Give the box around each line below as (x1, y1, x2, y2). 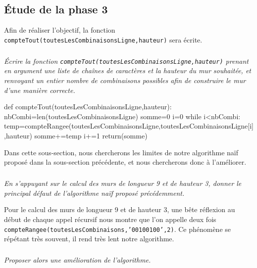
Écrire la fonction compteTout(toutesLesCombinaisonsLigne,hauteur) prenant (4, 55, 249, 66)
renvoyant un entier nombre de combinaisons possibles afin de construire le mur (4, 75, 246, 86)
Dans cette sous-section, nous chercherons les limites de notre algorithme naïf (4, 147, 239, 157)
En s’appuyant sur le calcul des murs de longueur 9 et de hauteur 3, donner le (4, 178, 242, 188)
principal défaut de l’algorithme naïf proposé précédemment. (4, 187, 185, 198)
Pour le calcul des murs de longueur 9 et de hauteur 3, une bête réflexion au (4, 204, 235, 215)
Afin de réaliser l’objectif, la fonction (4, 25, 115, 35)
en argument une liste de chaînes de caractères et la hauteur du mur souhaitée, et (4, 65, 252, 76)
